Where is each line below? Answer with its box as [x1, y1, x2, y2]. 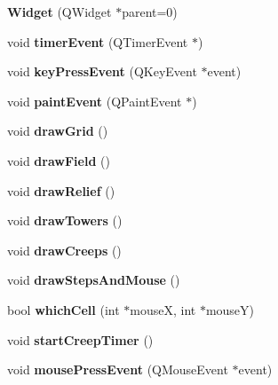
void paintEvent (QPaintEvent [7, 91, 182, 110]
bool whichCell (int [7, 300, 120, 318]
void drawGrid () [7, 122, 108, 140]
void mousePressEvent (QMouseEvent [7, 360, 228, 379]
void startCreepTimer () [7, 330, 154, 349]
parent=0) [122, 3, 178, 20]
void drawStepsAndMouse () [7, 271, 180, 289]
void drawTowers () [7, 211, 123, 230]
